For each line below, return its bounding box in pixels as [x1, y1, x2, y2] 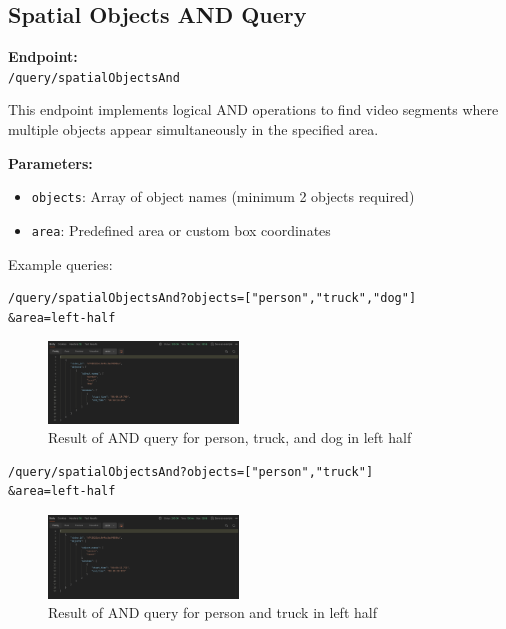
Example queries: [8, 253, 113, 274]
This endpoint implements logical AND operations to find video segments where [8, 99, 499, 120]
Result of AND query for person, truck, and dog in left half [48, 427, 412, 448]
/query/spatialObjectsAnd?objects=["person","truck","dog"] [8, 291, 417, 306]
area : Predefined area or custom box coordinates [31, 219, 331, 240]
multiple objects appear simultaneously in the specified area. [8, 119, 379, 140]
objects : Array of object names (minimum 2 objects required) [31, 186, 415, 207]
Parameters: [8, 152, 93, 173]
